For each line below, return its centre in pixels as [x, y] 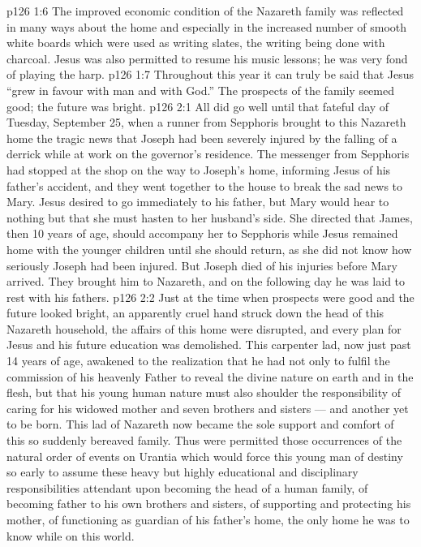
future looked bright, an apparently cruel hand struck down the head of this [195, 313]
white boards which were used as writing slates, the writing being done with [196, 43]
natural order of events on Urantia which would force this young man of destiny [205, 456]
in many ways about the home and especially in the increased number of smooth [207, 26]
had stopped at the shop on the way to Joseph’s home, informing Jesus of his [199, 169]
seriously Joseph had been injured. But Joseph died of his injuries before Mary [202, 265]
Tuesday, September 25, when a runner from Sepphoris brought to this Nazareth [206, 122]
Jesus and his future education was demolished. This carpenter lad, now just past [209, 345]
